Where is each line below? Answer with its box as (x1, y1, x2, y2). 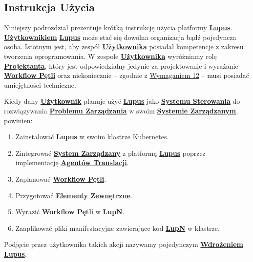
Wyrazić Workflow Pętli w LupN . (15, 206, 125, 217)
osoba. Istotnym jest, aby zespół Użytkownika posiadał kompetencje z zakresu (4, 41, 244, 52)
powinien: (4, 115, 33, 125)
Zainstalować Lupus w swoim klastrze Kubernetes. (15, 131, 169, 142)
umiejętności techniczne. (4, 79, 76, 90)
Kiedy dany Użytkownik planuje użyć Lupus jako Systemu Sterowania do (4, 96, 240, 106)
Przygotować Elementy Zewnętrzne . (15, 190, 132, 200)
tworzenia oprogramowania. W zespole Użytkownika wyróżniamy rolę (4, 51, 217, 61)
